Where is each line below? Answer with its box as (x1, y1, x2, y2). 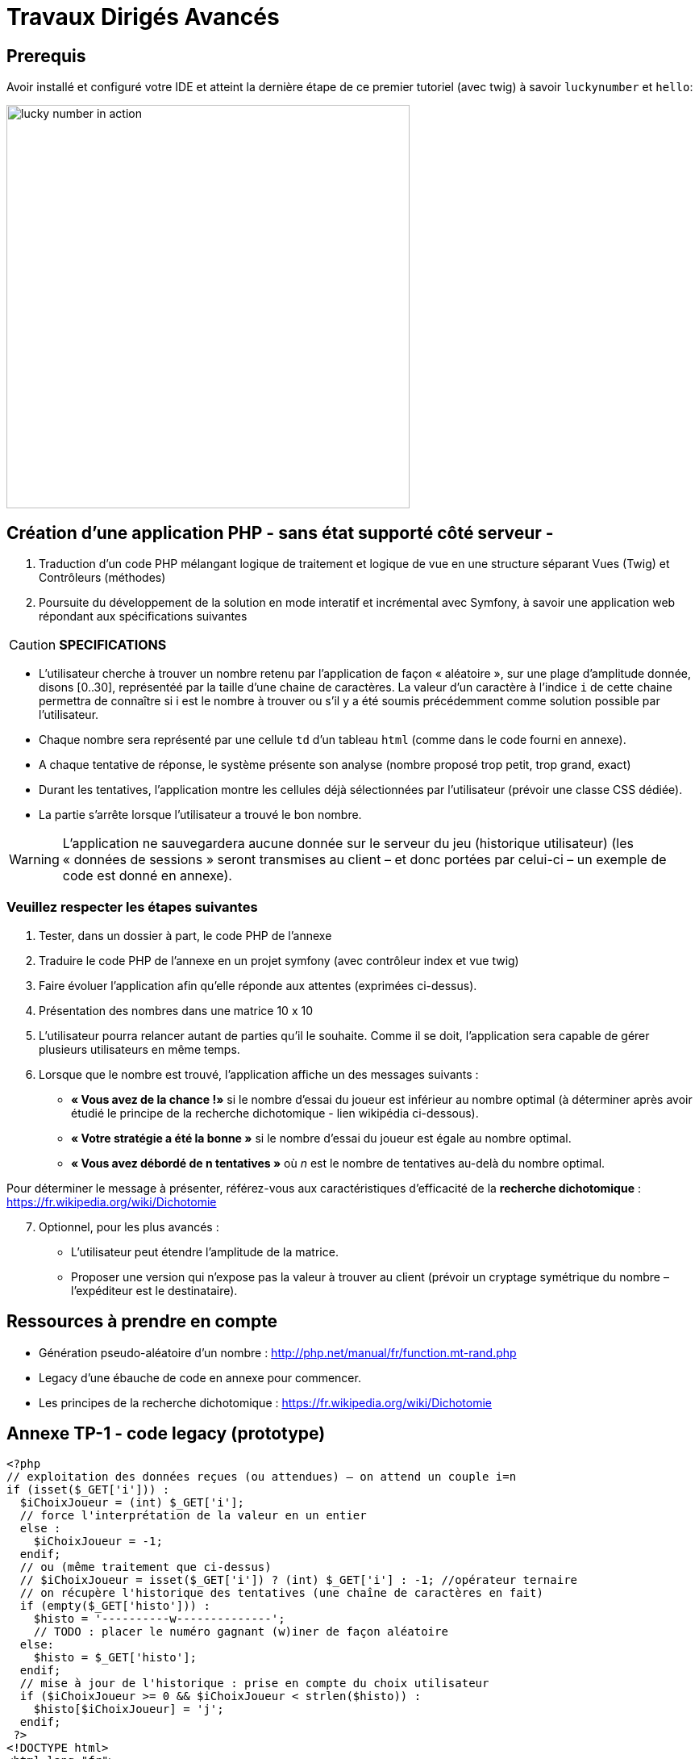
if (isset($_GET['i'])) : (6, 1483, 170, 1497)
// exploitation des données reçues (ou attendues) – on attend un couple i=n (6, 1470, 517, 1484)
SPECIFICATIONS (59, 637, 167, 654)
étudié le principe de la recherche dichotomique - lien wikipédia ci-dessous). (71, 1105, 479, 1120)
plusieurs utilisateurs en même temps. (39, 1042, 240, 1056)
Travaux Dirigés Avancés (6, 3, 280, 31)
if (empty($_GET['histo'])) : (19, 1599, 210, 1613)
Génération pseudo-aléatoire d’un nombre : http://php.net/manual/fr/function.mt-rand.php (39, 1345, 517, 1360)
